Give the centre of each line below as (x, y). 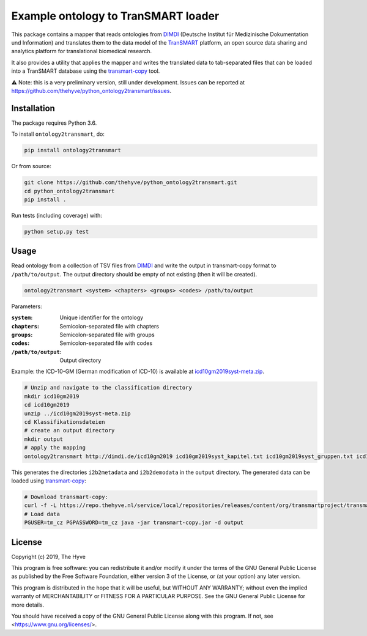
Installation (33, 108)
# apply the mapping (55, 448)
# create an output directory (69, 431)
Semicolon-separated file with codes (106, 343)
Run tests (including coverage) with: (57, 215)
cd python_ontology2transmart (69, 191)
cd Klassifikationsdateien (65, 422)
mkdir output (44, 439)
